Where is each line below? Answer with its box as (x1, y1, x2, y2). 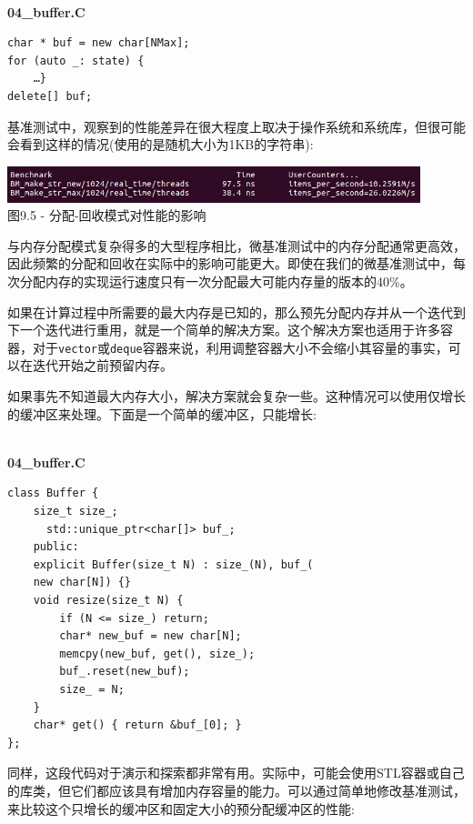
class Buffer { (7, 487, 99, 500)
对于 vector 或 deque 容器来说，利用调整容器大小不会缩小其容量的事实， (32, 337, 448, 357)
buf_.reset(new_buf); (59, 665, 190, 678)
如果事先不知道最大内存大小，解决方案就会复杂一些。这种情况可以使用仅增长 (7, 387, 466, 406)
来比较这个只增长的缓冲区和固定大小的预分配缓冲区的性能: (7, 799, 355, 818)
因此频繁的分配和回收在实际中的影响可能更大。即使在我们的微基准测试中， (7, 254, 453, 273)
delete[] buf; (7, 89, 93, 103)
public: (33, 540, 79, 554)
